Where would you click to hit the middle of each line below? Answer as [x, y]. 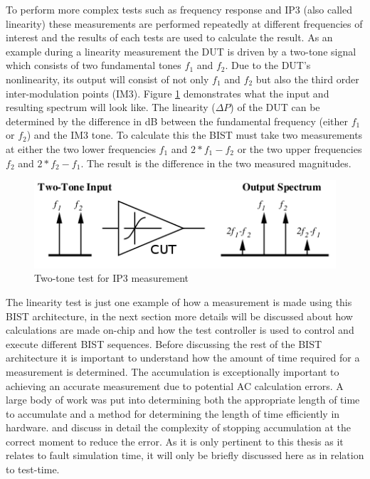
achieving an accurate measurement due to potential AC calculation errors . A [175, 385]
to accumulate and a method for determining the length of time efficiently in [173, 413]
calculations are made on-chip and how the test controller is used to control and [180, 330]
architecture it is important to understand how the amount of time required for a [183, 358]
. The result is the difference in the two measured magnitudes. [216, 163]
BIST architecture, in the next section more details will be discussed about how [179, 316]
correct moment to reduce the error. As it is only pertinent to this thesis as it [175, 441]
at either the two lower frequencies [81, 148]
